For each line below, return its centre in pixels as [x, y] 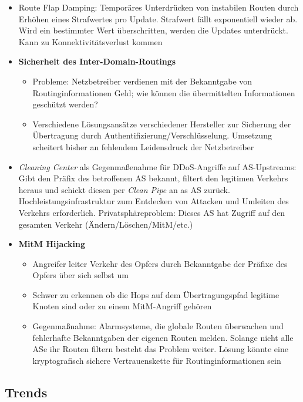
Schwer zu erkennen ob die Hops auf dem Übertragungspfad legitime [156, 294]
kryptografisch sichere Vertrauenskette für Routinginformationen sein [157, 360]
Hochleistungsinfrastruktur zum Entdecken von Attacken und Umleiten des [154, 201]
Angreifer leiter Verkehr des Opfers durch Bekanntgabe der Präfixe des [160, 263]
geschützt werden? [65, 104]
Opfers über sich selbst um [80, 275]
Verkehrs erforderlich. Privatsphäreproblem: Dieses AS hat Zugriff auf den [152, 212]
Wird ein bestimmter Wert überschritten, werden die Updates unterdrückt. [153, 30]
